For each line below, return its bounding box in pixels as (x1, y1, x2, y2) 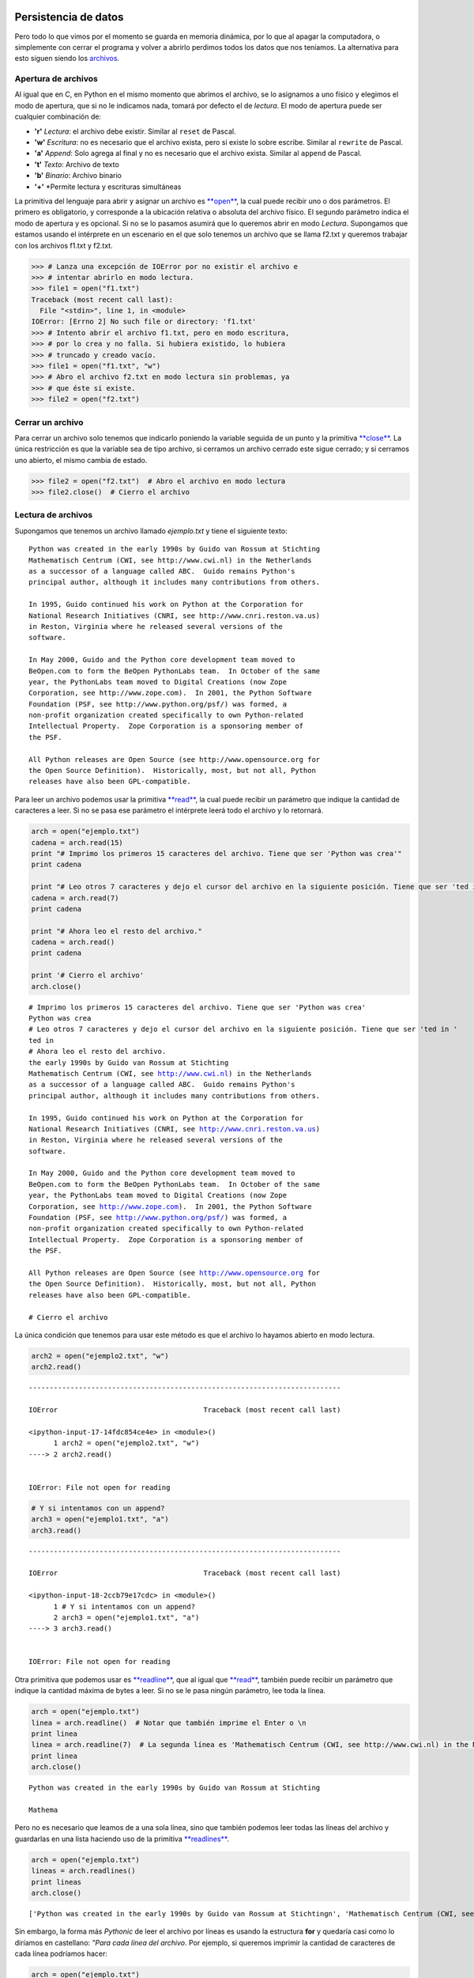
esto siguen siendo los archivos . (14, 54, 120, 63)
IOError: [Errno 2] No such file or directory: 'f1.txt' (31, 317, 257, 326)
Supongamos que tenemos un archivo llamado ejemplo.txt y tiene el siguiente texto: (14, 526, 288, 536)
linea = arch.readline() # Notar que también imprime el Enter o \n (31, 1718, 307, 1727)
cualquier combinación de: (14, 112, 102, 122)
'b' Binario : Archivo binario (34, 171, 122, 180)
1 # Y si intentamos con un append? (53, 1602, 196, 1611)
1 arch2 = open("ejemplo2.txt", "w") (53, 1438, 200, 1448)
